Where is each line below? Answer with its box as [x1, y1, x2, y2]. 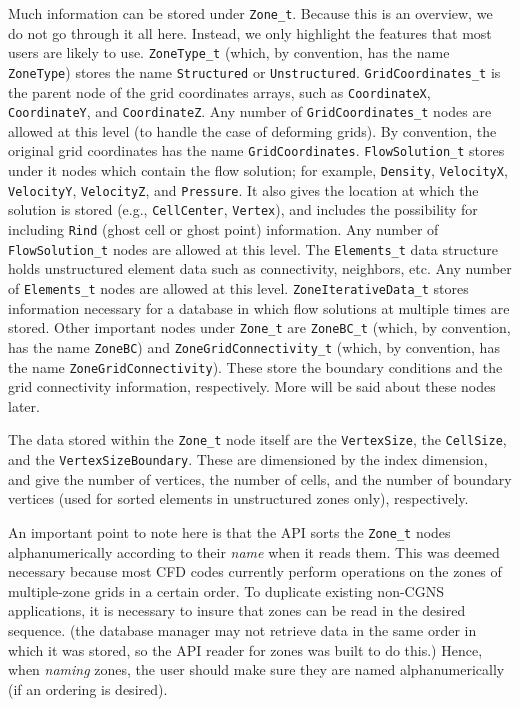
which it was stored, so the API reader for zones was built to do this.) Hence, [8, 639, 483, 660]
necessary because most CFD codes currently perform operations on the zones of [8, 561, 502, 582]
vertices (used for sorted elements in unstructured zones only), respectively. [8, 488, 469, 509]
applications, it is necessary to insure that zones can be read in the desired [8, 600, 466, 621]
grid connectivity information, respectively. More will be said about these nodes [8, 376, 496, 397]
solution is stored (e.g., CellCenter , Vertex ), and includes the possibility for [8, 199, 478, 220]
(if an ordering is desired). [8, 678, 168, 699]
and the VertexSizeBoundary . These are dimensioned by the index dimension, [8, 449, 488, 470]
